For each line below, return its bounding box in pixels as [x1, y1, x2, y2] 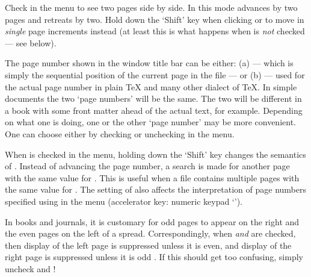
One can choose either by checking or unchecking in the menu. [5, 127, 235, 140]
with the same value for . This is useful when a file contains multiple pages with [5, 171, 300, 184]
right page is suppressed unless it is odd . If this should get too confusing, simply [5, 251, 303, 263]
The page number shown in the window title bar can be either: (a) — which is [5, 57, 294, 69]
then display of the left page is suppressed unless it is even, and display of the [5, 238, 292, 251]
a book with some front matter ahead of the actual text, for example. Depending [5, 104, 303, 116]
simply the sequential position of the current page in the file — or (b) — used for [5, 68, 305, 81]
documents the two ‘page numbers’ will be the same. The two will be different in [5, 92, 302, 105]
